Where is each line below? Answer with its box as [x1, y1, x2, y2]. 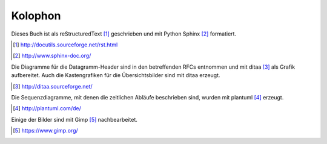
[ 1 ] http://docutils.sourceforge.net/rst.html [13, 41, 118, 48]
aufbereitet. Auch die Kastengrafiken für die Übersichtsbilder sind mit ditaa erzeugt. [11, 72, 220, 79]
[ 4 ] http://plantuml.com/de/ [13, 105, 81, 112]
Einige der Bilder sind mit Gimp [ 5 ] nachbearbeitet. [11, 116, 137, 123]
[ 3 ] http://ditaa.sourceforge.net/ [13, 83, 93, 90]
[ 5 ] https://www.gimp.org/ [13, 127, 78, 134]
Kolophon [11, 9, 61, 22]
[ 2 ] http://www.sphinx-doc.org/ [13, 52, 91, 60]
